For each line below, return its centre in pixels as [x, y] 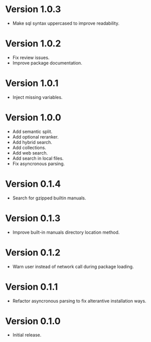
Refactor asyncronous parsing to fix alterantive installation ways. [79, 301]
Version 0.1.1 [32, 287]
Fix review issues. [31, 57]
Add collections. [29, 148]
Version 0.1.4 [33, 184]
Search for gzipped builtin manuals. [49, 198]
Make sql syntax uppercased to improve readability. [66, 23]
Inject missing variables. [37, 97]
